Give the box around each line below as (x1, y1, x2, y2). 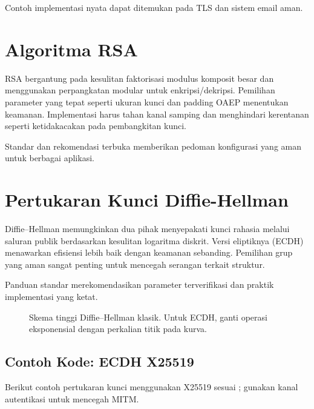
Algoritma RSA (5, 36, 138, 61)
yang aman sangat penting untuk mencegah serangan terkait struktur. (5, 258, 265, 270)
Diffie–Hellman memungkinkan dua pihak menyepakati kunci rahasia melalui (5, 222, 290, 234)
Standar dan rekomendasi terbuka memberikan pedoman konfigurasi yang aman (5, 139, 302, 152)
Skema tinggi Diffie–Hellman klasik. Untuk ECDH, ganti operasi (29, 310, 267, 323)
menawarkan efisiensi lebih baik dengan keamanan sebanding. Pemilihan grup (5, 246, 293, 259)
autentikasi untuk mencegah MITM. (5, 392, 139, 405)
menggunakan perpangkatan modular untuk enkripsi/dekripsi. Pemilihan (5, 84, 275, 96)
